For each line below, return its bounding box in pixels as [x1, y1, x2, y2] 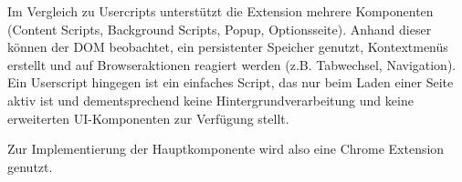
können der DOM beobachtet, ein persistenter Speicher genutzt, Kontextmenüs [7, 37, 448, 56]
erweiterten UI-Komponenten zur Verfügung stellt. [7, 108, 289, 127]
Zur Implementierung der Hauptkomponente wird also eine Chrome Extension [7, 139, 445, 158]
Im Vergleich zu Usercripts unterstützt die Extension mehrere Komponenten [7, 2, 434, 20]
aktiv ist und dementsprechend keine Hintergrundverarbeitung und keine [7, 90, 414, 109]
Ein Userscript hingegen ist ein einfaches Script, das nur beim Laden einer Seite [7, 73, 454, 92]
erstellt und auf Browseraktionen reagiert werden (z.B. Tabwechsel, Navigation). [7, 55, 457, 74]
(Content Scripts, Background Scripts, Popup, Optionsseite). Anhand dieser [7, 19, 432, 38]
